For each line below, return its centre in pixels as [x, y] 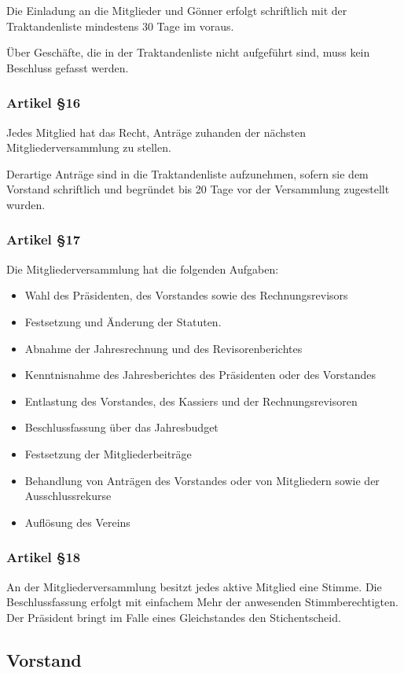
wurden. [26, 204]
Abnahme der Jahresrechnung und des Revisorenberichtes [163, 348]
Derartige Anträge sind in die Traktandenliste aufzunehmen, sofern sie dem [187, 173]
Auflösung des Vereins [77, 522]
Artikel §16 [44, 103]
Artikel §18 [44, 557]
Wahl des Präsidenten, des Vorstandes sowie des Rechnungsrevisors [186, 295]
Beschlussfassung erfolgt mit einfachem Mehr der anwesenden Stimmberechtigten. [202, 602]
